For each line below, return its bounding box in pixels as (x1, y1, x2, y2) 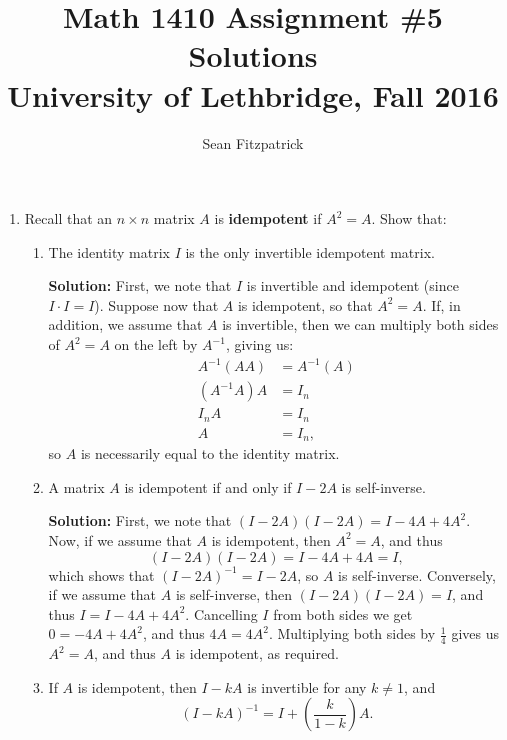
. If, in (422, 294, 461, 315)
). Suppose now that (94, 294, 219, 315)
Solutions (188, 35, 318, 76)
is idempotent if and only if (124, 476, 292, 497)
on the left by (114, 334, 198, 355)
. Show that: (371, 208, 447, 229)
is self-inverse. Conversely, (338, 564, 496, 585)
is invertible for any (247, 676, 367, 697)
